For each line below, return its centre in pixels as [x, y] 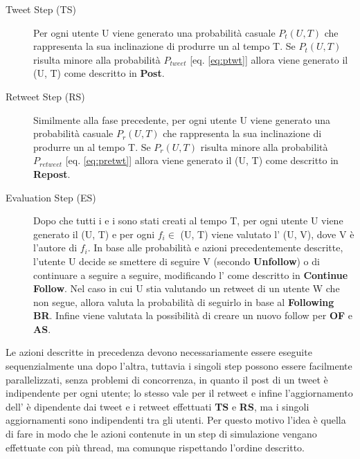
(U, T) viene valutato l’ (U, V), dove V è [267, 234]
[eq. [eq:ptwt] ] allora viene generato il [269, 59]
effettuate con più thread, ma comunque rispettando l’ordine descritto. [155, 447]
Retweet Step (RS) [45, 96]
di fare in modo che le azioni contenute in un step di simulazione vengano [161, 434]
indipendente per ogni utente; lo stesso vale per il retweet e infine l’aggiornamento [179, 393]
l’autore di [55, 247]
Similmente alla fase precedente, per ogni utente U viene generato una [182, 119]
